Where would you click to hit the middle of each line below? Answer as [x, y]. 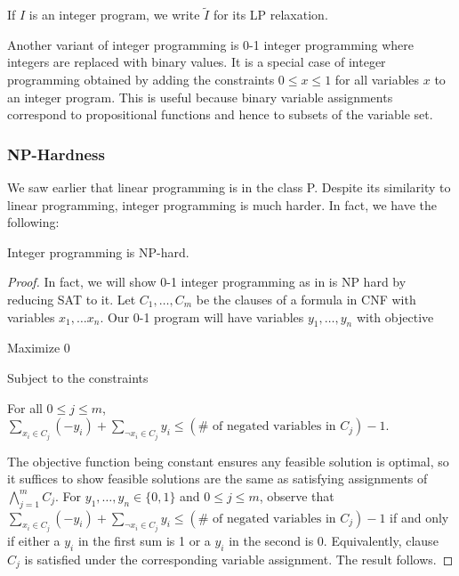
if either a [34, 540]
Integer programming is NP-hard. [98, 251]
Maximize [34, 348]
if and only [419, 517]
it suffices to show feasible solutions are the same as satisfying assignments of [217, 479]
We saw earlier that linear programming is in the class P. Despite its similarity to [229, 187]
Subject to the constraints [78, 377]
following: [33, 222]
